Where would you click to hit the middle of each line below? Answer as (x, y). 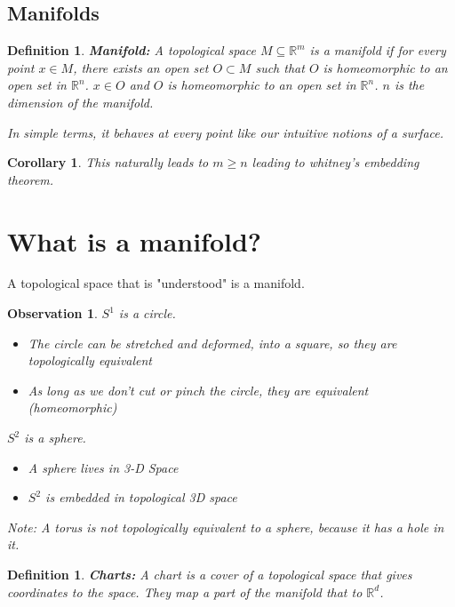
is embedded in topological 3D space (141, 497)
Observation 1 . (52, 313)
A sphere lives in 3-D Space (103, 467)
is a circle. (147, 313)
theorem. (31, 179)
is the (409, 85)
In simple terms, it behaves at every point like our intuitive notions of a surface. (226, 132)
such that (280, 67)
